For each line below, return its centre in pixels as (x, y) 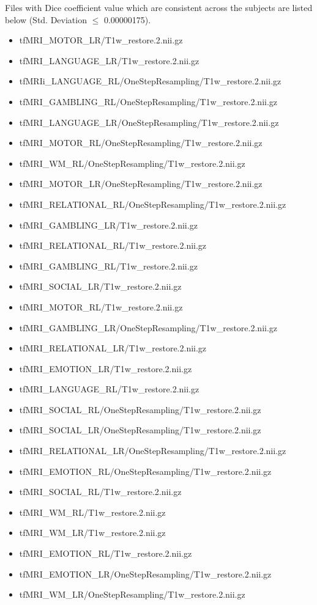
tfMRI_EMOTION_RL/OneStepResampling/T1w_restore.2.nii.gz (145, 471)
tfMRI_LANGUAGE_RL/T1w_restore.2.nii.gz (109, 389)
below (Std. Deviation (46, 19)
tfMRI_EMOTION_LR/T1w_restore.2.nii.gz (106, 368)
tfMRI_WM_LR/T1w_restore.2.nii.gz (92, 533)
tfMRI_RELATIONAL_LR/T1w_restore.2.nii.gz (113, 348)
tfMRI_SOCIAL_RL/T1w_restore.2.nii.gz (100, 492)
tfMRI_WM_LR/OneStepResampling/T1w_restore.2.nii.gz (132, 594)
